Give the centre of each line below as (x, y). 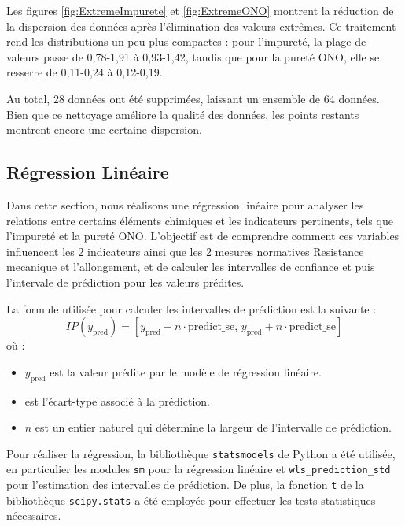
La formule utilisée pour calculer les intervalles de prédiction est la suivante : (191, 308)
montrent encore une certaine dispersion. (104, 130)
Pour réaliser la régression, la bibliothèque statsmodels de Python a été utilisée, (201, 453)
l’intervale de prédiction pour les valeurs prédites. (125, 282)
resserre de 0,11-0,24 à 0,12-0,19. (85, 72)
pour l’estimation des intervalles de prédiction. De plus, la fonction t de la (185, 484)
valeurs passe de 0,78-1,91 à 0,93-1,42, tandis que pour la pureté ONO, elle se (193, 56)
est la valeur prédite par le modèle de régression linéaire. (186, 371)
